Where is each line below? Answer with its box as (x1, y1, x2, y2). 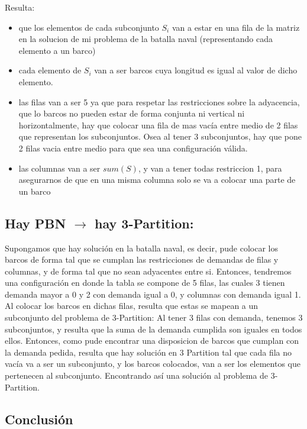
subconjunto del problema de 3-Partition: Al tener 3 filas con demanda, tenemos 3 (5, 311, 303, 324)
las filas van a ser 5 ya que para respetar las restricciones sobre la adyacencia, (18, 95, 300, 108)
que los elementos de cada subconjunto (18, 21, 159, 33)
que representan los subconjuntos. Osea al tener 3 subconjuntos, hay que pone (18, 130, 302, 143)
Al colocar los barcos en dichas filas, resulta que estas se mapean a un (5, 299, 258, 312)
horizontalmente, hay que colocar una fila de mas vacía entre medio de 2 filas (18, 118, 298, 131)
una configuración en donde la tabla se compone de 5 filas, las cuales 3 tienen (5, 276, 285, 289)
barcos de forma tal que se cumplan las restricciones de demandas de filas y (5, 253, 279, 266)
